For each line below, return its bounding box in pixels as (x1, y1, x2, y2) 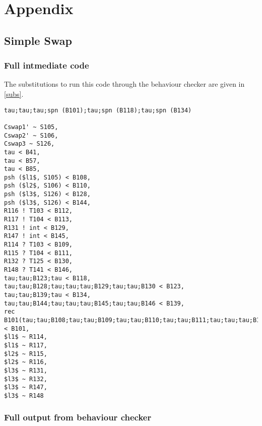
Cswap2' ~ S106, (4, 132, 58, 139)
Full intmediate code (4, 59, 89, 72)
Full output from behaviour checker (4, 411, 152, 423)
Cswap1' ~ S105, (4, 123, 58, 131)
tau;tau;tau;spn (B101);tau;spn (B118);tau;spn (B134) (4, 106, 192, 114)
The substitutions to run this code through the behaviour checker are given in (4, 79, 245, 89)
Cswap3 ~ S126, (4, 140, 55, 148)
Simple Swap (4, 32, 72, 48)
